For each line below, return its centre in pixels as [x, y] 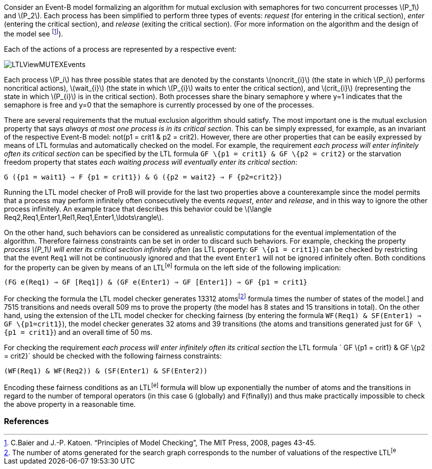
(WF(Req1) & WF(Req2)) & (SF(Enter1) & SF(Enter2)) [106, 371]
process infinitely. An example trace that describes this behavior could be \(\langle [138, 209]
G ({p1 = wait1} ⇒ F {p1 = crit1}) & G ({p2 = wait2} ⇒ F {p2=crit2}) [143, 177]
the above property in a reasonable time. [70, 404]
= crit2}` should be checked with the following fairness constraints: [113, 356]
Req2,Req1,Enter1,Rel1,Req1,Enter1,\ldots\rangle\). [84, 217]
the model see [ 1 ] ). [34, 33]
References [26, 421]
